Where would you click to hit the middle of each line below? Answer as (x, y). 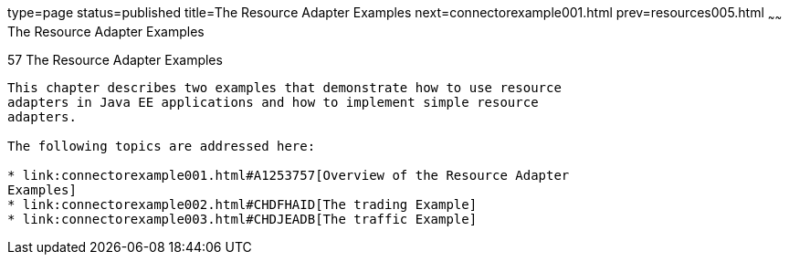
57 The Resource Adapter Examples (115, 59)
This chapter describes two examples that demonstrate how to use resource (284, 87)
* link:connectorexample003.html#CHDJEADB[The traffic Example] (242, 219)
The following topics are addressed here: (162, 146)
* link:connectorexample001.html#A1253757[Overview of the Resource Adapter (289, 175)
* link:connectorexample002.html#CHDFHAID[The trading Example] (242, 204)
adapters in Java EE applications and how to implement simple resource (273, 102)
